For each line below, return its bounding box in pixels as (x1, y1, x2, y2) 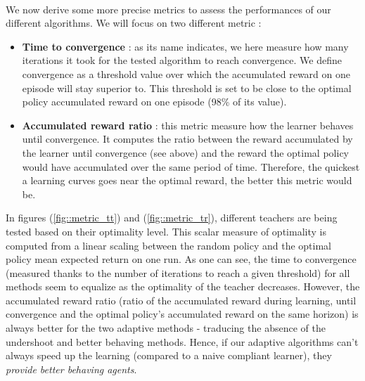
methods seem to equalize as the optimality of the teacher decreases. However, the (6, 279, 360, 294)
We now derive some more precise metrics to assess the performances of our (6, 1, 331, 16)
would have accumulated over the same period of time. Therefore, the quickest (22, 159, 360, 174)
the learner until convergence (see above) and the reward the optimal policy (22, 145, 349, 160)
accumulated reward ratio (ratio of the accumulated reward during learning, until (6, 292, 357, 307)
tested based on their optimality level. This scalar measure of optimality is (6, 224, 326, 238)
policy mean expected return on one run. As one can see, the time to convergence (6, 252, 357, 266)
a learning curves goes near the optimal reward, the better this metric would (22, 173, 352, 188)
